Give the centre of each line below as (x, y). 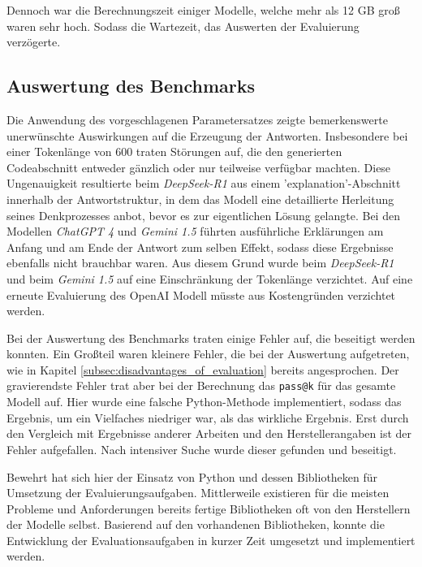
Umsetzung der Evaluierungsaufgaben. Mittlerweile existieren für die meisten (198, 493)
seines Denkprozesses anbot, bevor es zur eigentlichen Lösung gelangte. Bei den (203, 215)
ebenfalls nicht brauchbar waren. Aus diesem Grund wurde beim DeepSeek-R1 (200, 263)
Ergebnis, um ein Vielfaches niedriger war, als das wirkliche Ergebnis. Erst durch (208, 417)
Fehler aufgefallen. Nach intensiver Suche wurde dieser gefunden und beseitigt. (202, 449)
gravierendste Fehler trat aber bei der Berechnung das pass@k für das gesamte (201, 385)
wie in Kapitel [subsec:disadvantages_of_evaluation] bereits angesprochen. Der (203, 369)
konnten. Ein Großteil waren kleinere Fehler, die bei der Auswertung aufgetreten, (208, 354)
